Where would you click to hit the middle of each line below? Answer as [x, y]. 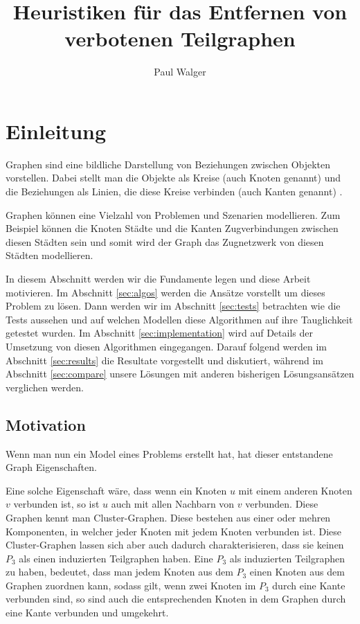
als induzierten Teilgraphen [287, 558]
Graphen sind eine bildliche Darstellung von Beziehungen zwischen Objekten [168, 164]
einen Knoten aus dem [297, 572]
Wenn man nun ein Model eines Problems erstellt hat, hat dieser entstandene [169, 453]
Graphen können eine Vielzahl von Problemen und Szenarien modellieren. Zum [173, 214]
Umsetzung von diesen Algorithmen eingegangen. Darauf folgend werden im [166, 346]
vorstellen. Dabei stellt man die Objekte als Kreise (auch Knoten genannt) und [173, 178]
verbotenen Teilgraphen [180, 38]
